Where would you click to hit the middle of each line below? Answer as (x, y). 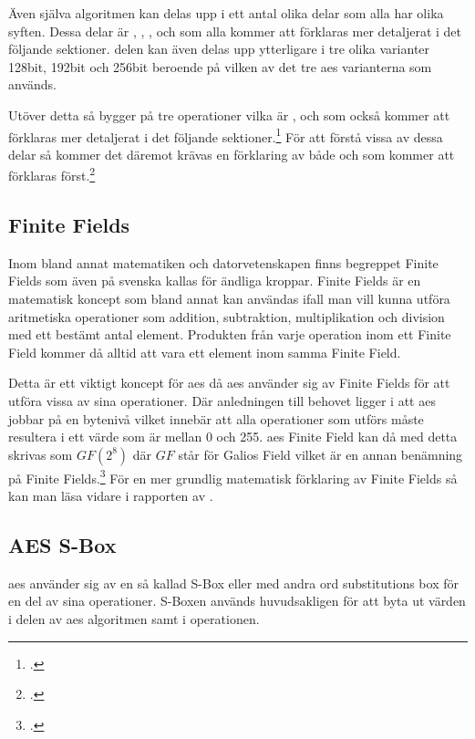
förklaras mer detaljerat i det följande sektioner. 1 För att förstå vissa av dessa (226, 135)
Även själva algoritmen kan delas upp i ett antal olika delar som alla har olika (226, 13)
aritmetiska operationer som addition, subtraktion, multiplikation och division (227, 316)
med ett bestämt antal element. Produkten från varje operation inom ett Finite (230, 334)
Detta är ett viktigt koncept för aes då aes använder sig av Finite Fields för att (229, 383)
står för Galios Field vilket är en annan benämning (320, 454)
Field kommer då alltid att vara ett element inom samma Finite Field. (205, 352)
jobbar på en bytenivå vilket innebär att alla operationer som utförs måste (216, 418)
